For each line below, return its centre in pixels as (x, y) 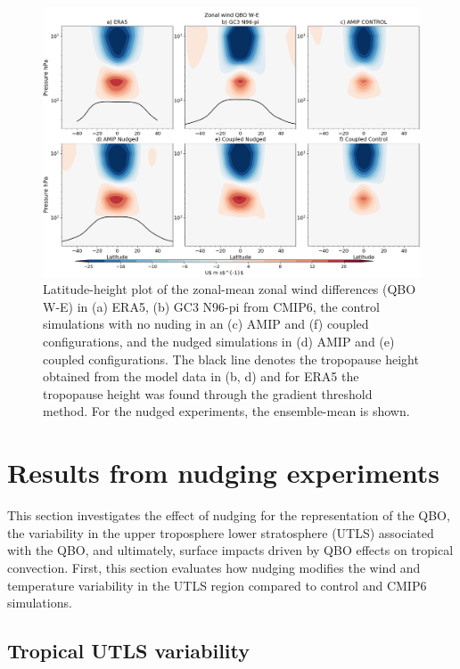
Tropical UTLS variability (129, 651)
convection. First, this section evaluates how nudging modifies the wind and (214, 567)
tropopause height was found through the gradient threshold (208, 393)
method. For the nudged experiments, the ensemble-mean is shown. (226, 411)
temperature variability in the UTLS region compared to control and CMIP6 (217, 585)
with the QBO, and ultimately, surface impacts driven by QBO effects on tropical (230, 550)
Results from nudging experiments (223, 473)
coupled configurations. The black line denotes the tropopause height (231, 359)
